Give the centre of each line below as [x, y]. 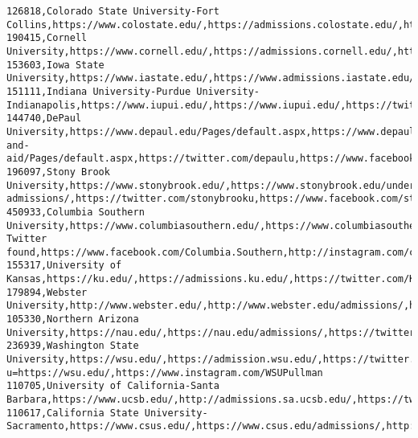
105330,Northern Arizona [73, 319]
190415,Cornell [47, 38]
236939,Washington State [73, 346]
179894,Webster [47, 292]
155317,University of [64, 266]
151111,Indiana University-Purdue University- [133, 91]
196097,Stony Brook [58, 172]
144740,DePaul [44, 119]
